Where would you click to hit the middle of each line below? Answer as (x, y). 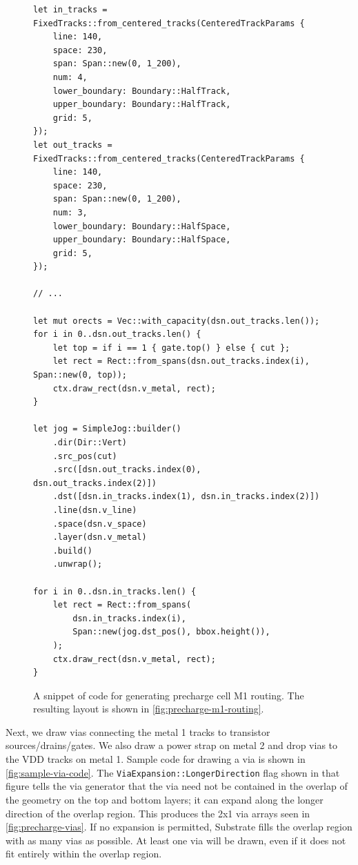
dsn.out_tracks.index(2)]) (95, 483)
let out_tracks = (73, 145)
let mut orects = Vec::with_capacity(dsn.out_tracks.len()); (177, 321)
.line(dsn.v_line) (95, 510)
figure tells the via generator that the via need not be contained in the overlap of (177, 786)
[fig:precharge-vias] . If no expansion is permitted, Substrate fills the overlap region (179, 827)
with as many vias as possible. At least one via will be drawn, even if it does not (176, 840)
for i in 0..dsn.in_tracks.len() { (115, 591)
